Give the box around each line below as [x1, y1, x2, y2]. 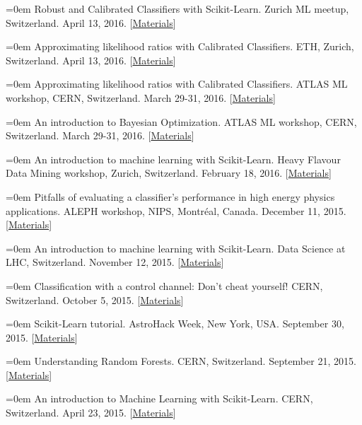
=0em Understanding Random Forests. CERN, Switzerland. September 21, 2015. [6, 354, 356, 368]
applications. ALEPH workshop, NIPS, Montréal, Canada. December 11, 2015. [6, 203, 346, 218]
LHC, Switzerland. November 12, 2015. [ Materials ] [6, 255, 224, 269]
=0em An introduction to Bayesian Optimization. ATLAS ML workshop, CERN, [6, 114, 357, 129]
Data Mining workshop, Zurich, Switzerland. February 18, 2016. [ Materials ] [6, 165, 332, 180]
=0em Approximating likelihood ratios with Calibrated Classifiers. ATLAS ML [6, 76, 348, 91]
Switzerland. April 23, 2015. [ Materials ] [6, 405, 176, 420]
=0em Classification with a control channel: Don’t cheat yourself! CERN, [6, 278, 323, 293]
